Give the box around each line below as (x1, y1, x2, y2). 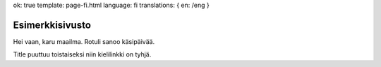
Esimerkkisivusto (13, 19, 92, 31)
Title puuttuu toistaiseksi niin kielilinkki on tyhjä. (13, 50, 152, 59)
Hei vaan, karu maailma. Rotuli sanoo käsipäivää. (13, 37, 155, 45)
